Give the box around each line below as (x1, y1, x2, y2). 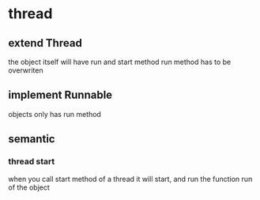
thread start (8, 156, 55, 167)
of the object (8, 183, 50, 192)
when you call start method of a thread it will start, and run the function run (8, 174, 253, 183)
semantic (8, 132, 55, 146)
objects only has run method (8, 109, 101, 119)
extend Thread (8, 36, 83, 50)
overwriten (8, 66, 43, 75)
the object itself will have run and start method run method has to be (8, 57, 232, 66)
